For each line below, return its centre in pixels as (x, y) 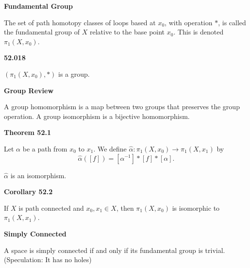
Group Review (29, 90)
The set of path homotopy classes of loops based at (80, 22)
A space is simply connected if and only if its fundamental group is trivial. (115, 250)
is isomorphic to (196, 208)
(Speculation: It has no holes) (48, 260)
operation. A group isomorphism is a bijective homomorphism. (97, 116)
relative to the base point (127, 32)
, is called (232, 22)
